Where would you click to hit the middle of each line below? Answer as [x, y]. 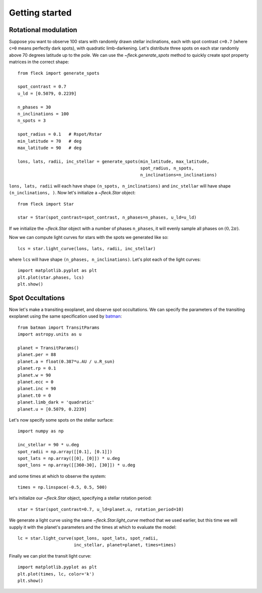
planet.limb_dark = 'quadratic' [56, 402]
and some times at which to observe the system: [57, 476]
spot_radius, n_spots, [167, 168]
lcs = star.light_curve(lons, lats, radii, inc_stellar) [87, 248]
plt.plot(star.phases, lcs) [51, 277]
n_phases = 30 [34, 107]
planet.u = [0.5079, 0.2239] [52, 409]
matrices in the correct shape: [39, 62]
